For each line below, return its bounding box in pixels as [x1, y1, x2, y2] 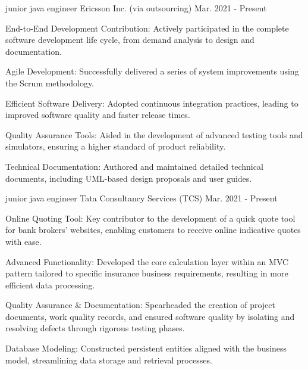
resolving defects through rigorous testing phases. [5, 322, 185, 334]
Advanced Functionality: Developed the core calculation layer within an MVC [5, 255, 289, 268]
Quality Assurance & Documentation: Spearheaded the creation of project [5, 299, 275, 311]
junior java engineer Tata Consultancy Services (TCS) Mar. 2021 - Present [5, 192, 278, 204]
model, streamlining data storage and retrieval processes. [5, 353, 212, 366]
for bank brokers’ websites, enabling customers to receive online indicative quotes [5, 223, 301, 236]
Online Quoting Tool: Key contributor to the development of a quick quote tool [5, 212, 296, 224]
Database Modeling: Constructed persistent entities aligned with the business [5, 342, 287, 355]
